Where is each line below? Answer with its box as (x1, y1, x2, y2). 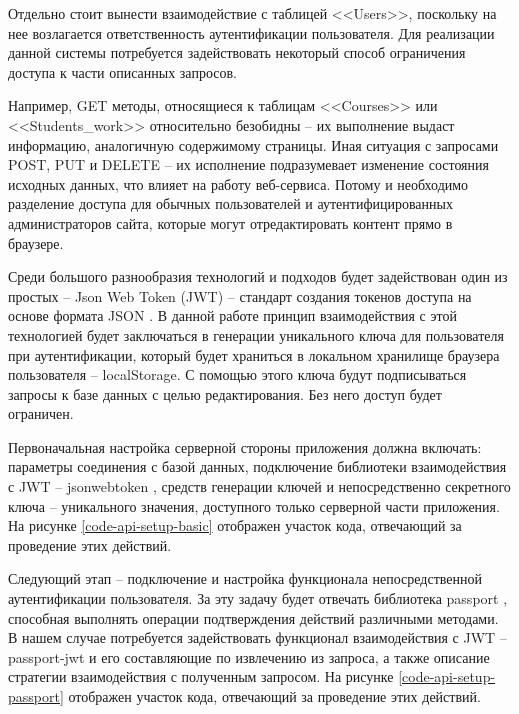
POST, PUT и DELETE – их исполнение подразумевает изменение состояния (8, 154, 489, 175)
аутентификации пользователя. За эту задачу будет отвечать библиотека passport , (8, 588, 508, 609)
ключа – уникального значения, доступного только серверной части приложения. (8, 495, 500, 516)
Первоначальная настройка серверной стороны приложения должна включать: (8, 436, 482, 457)
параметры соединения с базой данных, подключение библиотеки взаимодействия (8, 456, 507, 477)
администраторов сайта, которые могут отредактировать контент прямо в (8, 212, 453, 233)
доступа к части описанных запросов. (8, 61, 237, 82)
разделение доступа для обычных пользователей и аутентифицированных (8, 193, 453, 214)
